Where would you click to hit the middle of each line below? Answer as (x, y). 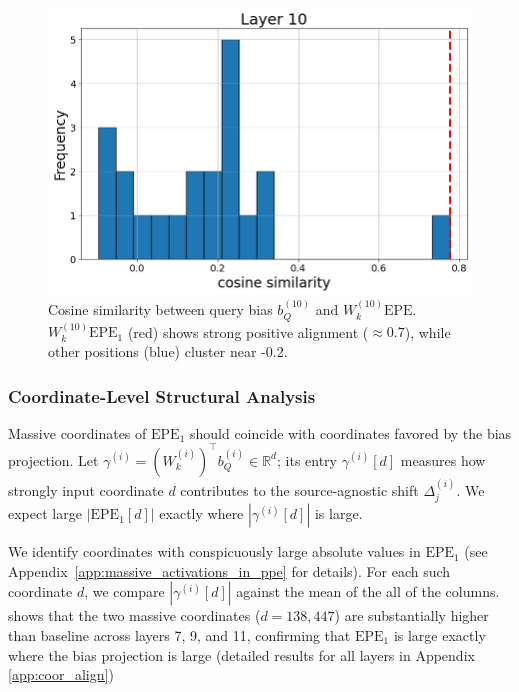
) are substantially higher (411, 615)
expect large (45, 513)
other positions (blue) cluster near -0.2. (168, 351)
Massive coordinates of (77, 432)
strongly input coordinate (86, 489)
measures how (443, 459)
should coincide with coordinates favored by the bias (350, 432)
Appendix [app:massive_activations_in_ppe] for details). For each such (229, 570)
